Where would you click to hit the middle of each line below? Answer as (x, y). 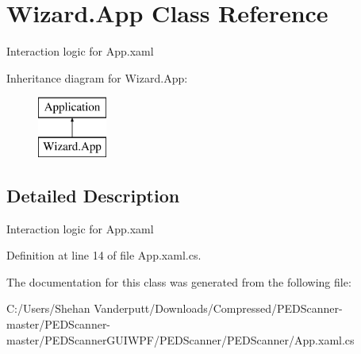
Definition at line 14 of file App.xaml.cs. (104, 255)
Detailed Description (93, 195)
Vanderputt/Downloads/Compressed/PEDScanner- (218, 308)
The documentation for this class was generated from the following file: (179, 281)
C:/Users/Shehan (48, 308)
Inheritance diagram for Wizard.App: (97, 77)
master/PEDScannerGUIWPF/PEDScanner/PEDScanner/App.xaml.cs (180, 339)
